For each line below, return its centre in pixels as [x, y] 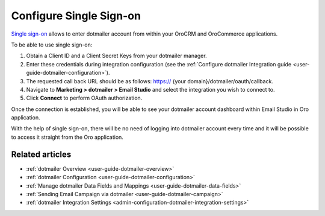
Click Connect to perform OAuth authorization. [84, 98]
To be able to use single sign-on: [52, 45]
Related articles [41, 154]
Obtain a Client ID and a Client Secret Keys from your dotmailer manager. [116, 56]
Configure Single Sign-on [76, 16]
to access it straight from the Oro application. [67, 137]
